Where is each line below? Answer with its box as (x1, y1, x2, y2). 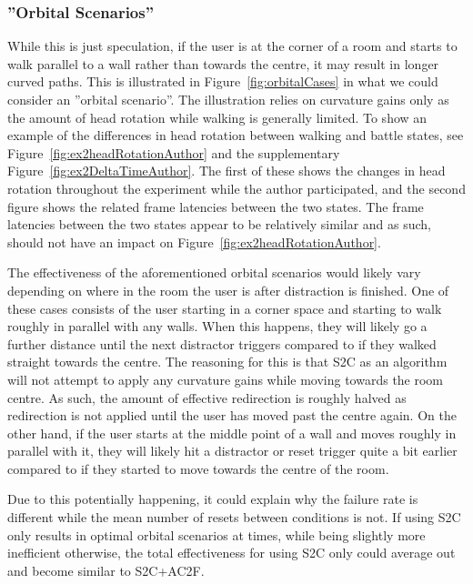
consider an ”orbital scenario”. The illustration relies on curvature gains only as (7, 90, 449, 108)
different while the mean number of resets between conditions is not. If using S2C (7, 508, 461, 527)
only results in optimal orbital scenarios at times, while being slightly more (7, 525, 426, 544)
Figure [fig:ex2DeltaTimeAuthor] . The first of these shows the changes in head (7, 161, 446, 180)
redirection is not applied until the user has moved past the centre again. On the (7, 406, 457, 425)
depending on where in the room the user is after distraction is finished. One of (7, 280, 449, 299)
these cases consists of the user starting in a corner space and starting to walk (7, 298, 442, 317)
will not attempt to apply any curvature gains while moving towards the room (7, 369, 444, 388)
